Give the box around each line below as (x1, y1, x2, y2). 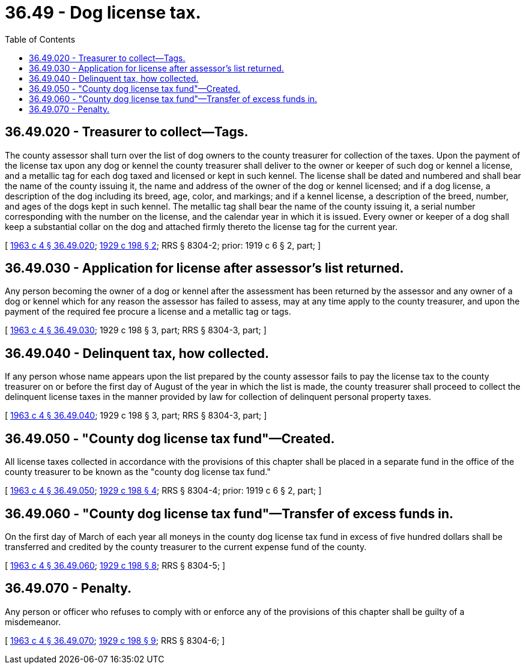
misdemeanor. (5, 616, 61, 627)
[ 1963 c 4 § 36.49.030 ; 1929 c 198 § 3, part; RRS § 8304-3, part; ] (5, 325, 267, 336)
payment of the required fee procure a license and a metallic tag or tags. (5, 306, 291, 317)
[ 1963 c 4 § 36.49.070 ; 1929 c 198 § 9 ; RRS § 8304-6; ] (5, 635, 225, 646)
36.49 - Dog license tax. (5, 2, 201, 23)
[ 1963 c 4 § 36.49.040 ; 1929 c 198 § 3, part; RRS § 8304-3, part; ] (5, 410, 267, 421)
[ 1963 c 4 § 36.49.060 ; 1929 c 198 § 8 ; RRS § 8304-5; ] (5, 560, 226, 571)
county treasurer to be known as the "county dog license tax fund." (5, 467, 271, 477)
